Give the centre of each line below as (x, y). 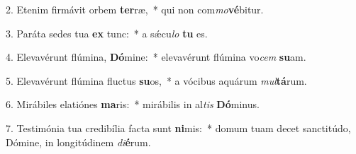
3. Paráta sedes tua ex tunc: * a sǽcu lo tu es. (107, 33)
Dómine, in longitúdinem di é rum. (78, 142)
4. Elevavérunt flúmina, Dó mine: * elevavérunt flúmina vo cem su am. (156, 57)
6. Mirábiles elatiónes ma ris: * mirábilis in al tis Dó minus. (133, 104)
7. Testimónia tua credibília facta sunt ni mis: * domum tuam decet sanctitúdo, (178, 128)
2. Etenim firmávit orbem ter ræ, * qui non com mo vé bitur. (135, 9)
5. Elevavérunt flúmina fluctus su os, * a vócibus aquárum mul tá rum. (156, 80)
